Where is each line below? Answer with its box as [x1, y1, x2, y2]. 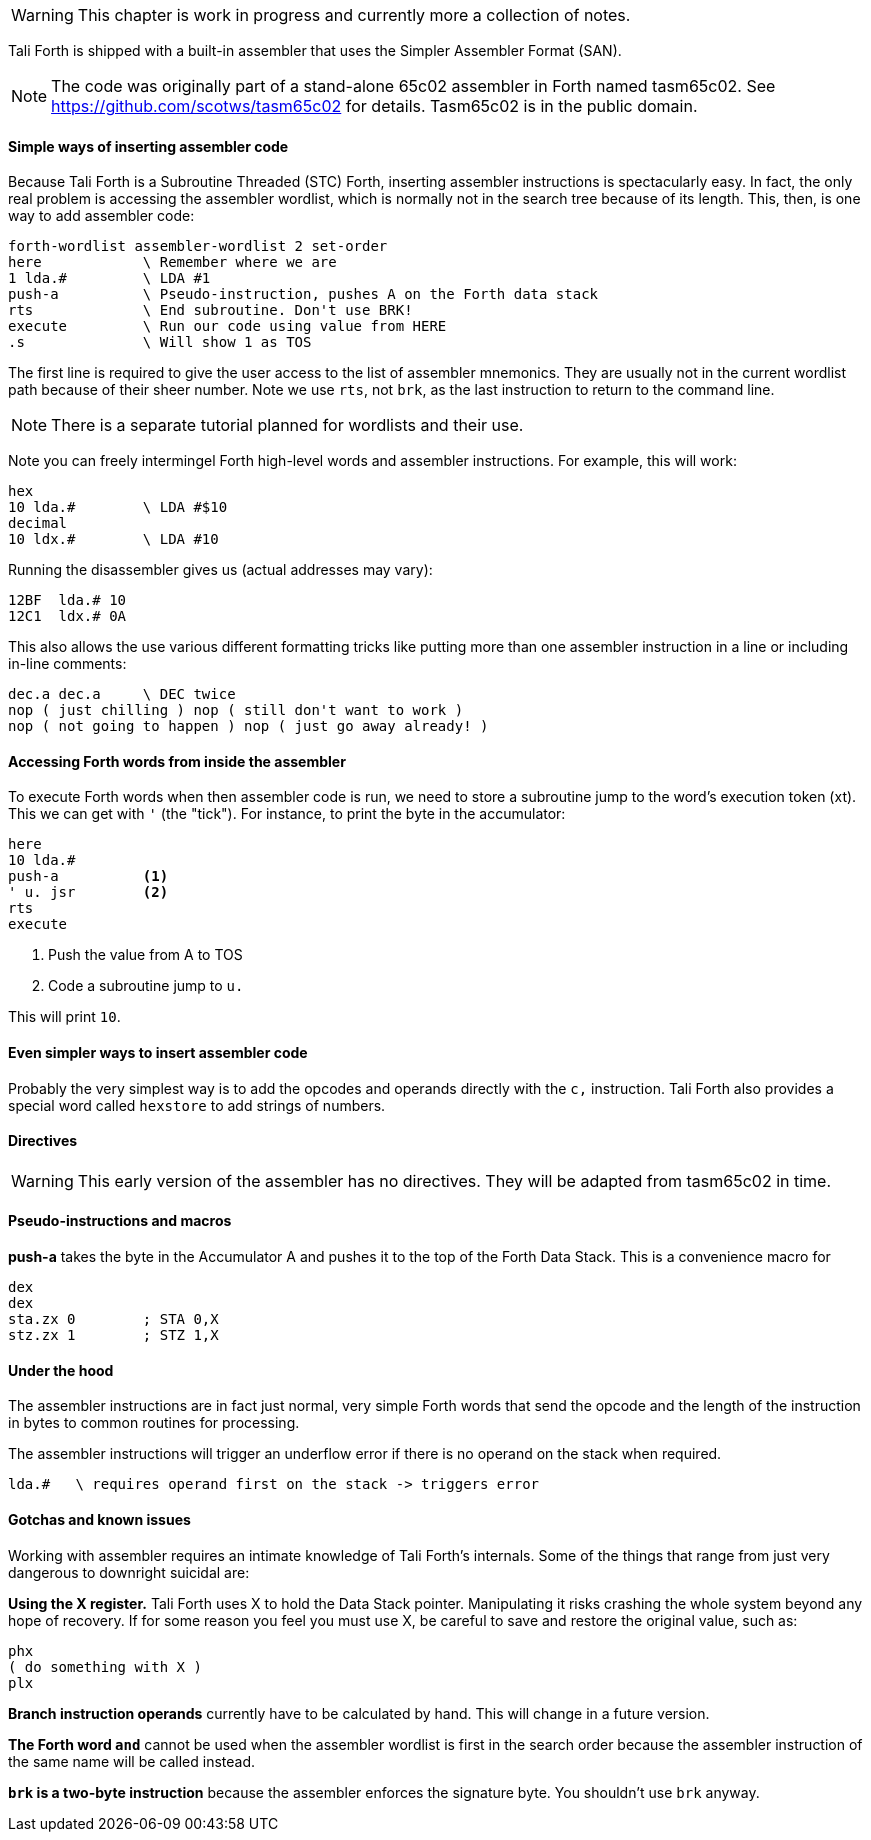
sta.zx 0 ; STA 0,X [8, 1311, 219, 1328]
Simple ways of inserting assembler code [8, 137, 289, 155]
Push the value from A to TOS [48, 946, 243, 964]
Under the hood [8, 1361, 114, 1379]
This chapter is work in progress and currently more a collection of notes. [77, 5, 631, 25]
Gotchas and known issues [8, 1510, 191, 1528]
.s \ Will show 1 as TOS [8, 334, 312, 351]
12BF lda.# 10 [8, 592, 127, 609]
